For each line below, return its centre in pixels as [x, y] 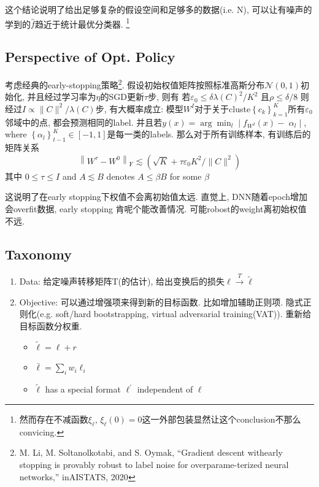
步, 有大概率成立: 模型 [139, 108]
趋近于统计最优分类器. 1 [82, 23]
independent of [165, 389]
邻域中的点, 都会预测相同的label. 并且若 [84, 122]
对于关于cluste [223, 108]
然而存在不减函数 [54, 419]
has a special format [83, 389]
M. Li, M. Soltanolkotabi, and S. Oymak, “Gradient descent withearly [151, 452]
